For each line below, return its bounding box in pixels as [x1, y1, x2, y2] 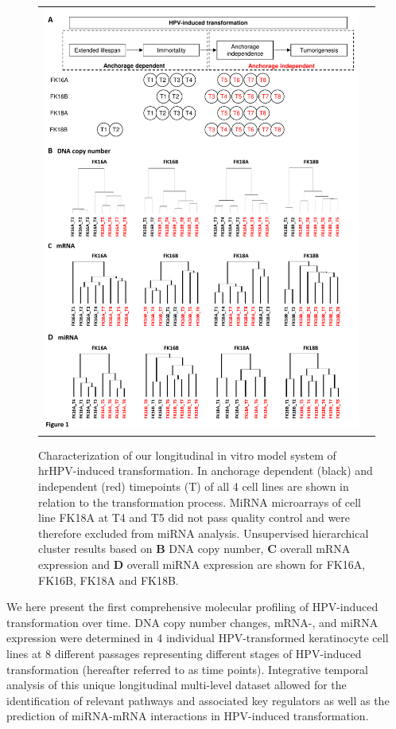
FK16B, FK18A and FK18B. [38, 571, 179, 588]
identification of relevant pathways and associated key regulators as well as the [6, 692, 390, 708]
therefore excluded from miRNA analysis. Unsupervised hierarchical [38, 524, 369, 541]
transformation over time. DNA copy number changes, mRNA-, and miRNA [6, 613, 379, 630]
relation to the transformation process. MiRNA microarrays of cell [38, 493, 361, 510]
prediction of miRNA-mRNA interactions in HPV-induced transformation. [6, 707, 369, 724]
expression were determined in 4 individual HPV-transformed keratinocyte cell [6, 629, 389, 646]
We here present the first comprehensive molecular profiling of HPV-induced [6, 598, 379, 615]
